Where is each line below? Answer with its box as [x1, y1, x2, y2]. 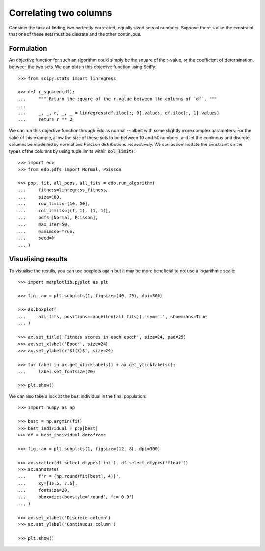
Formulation [9, 44, 47, 53]
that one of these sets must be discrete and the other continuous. [9, 31, 142, 37]
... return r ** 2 [18, 116, 73, 122]
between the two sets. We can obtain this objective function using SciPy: [9, 64, 157, 70]
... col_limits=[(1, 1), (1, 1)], [18, 208, 111, 213]
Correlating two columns [9, 7, 112, 18]
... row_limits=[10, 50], [18, 201, 91, 206]
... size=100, [18, 194, 62, 200]
